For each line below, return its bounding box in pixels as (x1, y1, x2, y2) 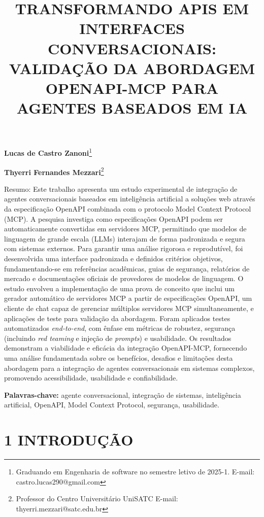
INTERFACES (79, 18, 185, 39)
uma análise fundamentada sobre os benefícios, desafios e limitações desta (4, 352, 233, 363)
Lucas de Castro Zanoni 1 (4, 146, 92, 158)
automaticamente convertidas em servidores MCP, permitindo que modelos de (4, 223, 247, 234)
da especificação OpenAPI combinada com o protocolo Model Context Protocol (4, 203, 251, 214)
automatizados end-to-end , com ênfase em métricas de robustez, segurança (4, 323, 236, 333)
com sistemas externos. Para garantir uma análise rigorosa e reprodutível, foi (4, 243, 243, 254)
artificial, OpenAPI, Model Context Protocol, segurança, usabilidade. (4, 399, 219, 410)
